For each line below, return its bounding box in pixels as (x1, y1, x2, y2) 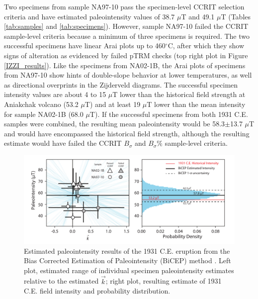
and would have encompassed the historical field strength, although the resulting (4, 128, 250, 138)
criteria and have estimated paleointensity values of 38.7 (4, 11, 175, 21)
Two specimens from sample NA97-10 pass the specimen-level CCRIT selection (4, 1, 245, 11)
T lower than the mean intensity (147, 99, 246, 109)
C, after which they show (168, 40, 244, 51)
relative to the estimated (24, 276, 99, 286)
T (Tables (221, 11, 251, 21)
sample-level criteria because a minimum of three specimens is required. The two (4, 30, 250, 41)
